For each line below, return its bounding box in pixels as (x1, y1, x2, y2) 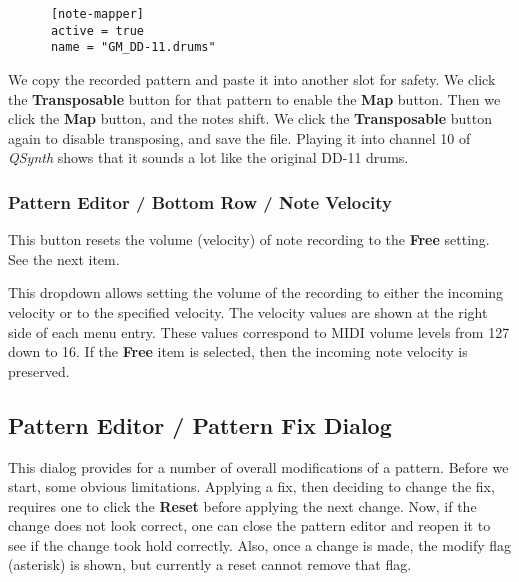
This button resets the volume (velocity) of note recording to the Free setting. (8, 229, 490, 250)
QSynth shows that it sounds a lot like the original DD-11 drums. (8, 147, 409, 168)
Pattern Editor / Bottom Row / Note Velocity (8, 189, 392, 214)
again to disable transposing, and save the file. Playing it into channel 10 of (8, 127, 471, 148)
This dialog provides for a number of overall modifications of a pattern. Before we (8, 456, 509, 477)
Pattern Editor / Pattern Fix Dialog (8, 409, 392, 440)
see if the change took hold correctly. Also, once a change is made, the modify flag (8, 534, 512, 555)
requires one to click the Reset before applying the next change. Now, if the (8, 495, 477, 516)
